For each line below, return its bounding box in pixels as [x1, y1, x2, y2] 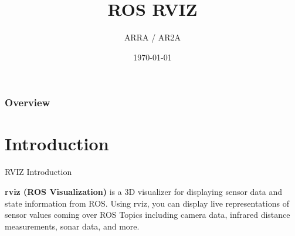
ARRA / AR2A [124, 31, 181, 43]
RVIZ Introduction [5, 166, 72, 178]
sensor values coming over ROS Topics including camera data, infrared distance [5, 208, 290, 221]
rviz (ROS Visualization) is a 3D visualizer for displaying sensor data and [5, 185, 283, 197]
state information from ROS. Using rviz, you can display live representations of [5, 197, 289, 209]
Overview [5, 95, 50, 110]
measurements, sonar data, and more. [5, 220, 140, 232]
